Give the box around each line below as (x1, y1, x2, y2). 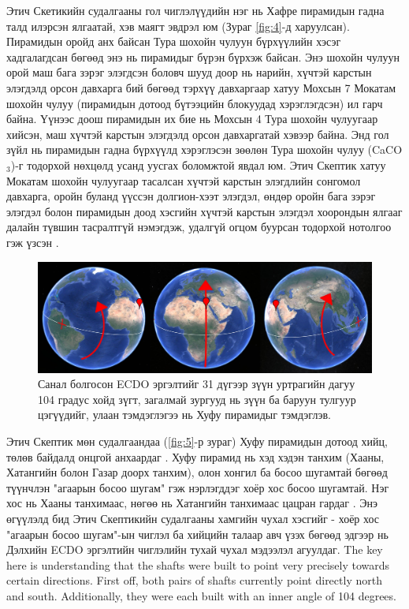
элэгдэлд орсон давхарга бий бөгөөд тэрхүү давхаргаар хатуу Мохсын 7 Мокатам (6, 79, 396, 95)
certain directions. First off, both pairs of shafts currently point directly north (6, 572, 382, 588)
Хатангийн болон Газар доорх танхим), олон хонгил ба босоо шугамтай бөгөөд (6, 464, 388, 480)
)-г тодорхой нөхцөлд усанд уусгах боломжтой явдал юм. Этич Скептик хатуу (10, 156, 386, 173)
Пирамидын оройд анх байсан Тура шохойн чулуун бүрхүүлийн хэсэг (6, 33, 341, 50)
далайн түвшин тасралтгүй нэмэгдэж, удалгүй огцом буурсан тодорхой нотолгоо (6, 219, 392, 235)
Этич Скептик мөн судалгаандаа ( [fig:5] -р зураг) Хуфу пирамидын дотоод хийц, (6, 433, 388, 450)
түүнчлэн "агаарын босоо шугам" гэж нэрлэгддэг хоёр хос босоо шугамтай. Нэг (6, 479, 389, 495)
